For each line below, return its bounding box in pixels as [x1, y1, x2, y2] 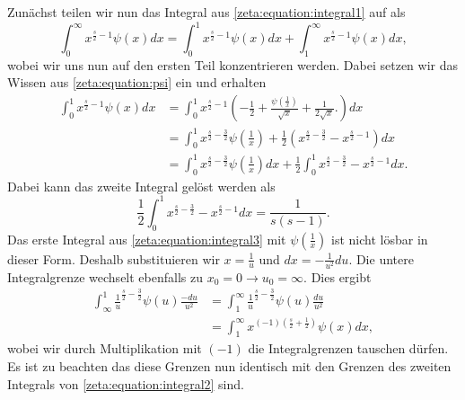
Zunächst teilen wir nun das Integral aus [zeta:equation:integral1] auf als [7, 3, 406, 21]
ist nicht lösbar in [331, 229, 428, 248]
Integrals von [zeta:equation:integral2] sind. [7, 374, 244, 393]
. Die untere [348, 249, 414, 268]
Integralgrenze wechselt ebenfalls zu [7, 267, 203, 286]
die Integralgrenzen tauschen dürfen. [248, 339, 449, 358]
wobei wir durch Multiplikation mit [7, 339, 202, 358]
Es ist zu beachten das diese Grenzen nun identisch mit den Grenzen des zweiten [7, 357, 452, 376]
